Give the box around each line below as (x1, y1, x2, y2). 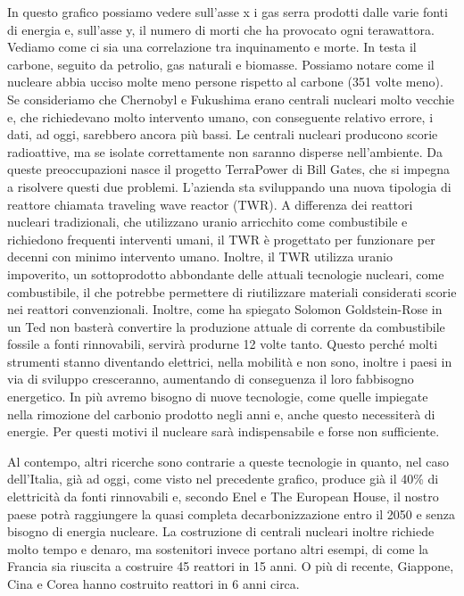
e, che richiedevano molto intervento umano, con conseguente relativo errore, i (7, 107, 434, 126)
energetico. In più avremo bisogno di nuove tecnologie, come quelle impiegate (7, 387, 428, 406)
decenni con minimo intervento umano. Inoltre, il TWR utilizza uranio (7, 247, 393, 266)
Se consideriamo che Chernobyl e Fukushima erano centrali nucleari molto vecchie (7, 89, 455, 108)
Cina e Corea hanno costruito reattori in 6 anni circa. (7, 575, 300, 592)
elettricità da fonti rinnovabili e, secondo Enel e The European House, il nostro (7, 487, 439, 506)
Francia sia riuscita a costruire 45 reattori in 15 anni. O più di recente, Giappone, (7, 557, 454, 575)
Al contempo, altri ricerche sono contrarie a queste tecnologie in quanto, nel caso (7, 451, 450, 470)
